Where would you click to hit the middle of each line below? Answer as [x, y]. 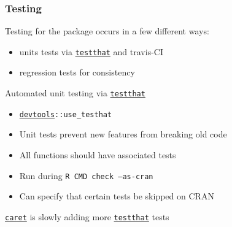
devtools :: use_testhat [66, 114]
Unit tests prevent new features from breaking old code [123, 134]
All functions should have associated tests [98, 154]
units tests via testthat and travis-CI [91, 51]
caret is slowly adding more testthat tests [87, 216]
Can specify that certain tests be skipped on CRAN [117, 196]
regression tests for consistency [77, 72]
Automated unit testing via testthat [75, 93]
